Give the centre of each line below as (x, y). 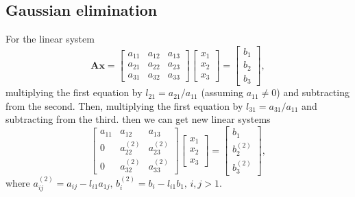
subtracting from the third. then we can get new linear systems (138, 119)
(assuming (222, 92)
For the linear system (50, 39)
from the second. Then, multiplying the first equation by (124, 105)
